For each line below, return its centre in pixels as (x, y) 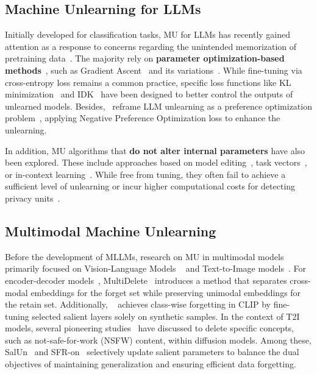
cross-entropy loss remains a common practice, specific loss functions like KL (148, 82)
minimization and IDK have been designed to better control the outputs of (149, 94)
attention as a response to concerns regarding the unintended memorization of (151, 46)
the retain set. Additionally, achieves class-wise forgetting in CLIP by (138, 304)
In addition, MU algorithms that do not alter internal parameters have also (155, 150)
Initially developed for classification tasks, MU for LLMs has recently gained (148, 34)
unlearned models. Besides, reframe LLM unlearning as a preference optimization (158, 106)
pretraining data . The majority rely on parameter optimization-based (145, 58)
